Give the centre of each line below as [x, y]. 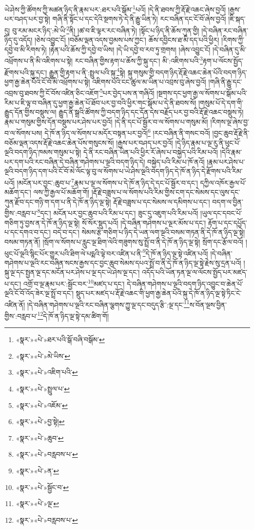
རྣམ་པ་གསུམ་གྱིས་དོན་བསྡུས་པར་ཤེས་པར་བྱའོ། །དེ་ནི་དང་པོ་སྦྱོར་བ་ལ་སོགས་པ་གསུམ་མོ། [106, 121]
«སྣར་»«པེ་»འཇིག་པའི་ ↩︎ [47, 372]
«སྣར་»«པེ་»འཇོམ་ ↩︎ [42, 405]
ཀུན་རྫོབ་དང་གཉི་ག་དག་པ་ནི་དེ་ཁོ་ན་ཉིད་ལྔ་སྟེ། [58, 201]
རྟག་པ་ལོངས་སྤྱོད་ [223, 60]
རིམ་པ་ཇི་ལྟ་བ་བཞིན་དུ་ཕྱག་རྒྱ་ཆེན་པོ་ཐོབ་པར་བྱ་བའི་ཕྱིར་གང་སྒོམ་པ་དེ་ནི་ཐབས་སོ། [100, 102]
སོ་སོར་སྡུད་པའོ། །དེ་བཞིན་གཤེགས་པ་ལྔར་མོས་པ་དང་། [144, 222]
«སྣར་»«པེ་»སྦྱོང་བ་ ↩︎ [42, 487]
